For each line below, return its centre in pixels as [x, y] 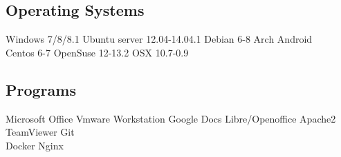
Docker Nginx [35, 145]
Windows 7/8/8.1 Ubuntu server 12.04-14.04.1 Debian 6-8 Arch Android [159, 39]
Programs [41, 89]
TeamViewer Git [40, 132]
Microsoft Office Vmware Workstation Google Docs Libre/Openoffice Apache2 [171, 118]
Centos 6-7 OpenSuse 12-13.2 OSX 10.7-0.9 [97, 52]
